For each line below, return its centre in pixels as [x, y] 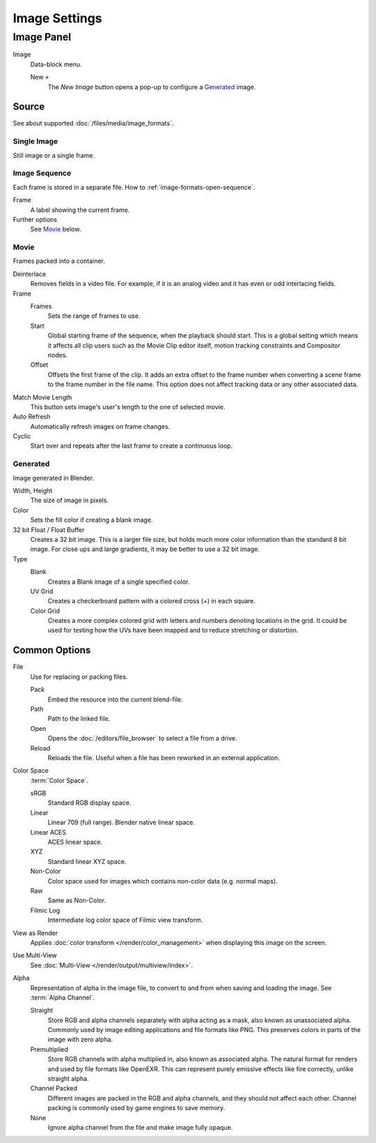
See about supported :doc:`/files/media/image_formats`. [93, 123]
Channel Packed [54, 1089]
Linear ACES [48, 832]
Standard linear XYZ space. [87, 861]
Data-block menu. [56, 64]
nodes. [57, 355]
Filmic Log [45, 910]
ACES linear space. [75, 842]
